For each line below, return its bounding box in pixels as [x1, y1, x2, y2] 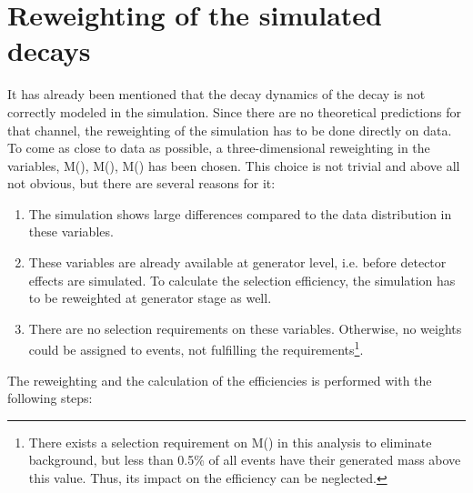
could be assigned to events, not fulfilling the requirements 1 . [28, 337, 364, 359]
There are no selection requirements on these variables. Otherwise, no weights [28, 318, 462, 337]
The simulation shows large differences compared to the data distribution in [28, 204, 452, 223]
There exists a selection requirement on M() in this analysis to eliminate [28, 432, 432, 451]
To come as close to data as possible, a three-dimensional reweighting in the [7, 138, 430, 157]
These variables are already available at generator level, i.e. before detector [28, 253, 447, 272]
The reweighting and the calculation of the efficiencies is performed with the [7, 370, 432, 389]
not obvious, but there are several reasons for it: [7, 174, 276, 193]
